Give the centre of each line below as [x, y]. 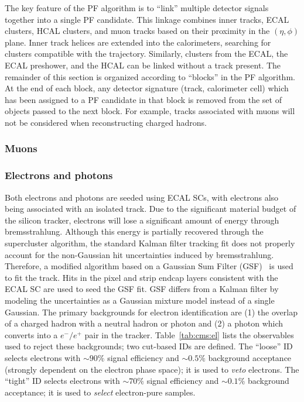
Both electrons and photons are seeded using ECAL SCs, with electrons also [142, 197]
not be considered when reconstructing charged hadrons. [106, 122]
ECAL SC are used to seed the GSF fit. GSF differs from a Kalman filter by [142, 289]
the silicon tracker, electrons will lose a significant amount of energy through [142, 220]
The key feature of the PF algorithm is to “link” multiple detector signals [137, 8]
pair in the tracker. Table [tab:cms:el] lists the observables [189, 334]
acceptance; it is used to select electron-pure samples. [100, 392]
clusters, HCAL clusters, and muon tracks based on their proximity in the [137, 31]
